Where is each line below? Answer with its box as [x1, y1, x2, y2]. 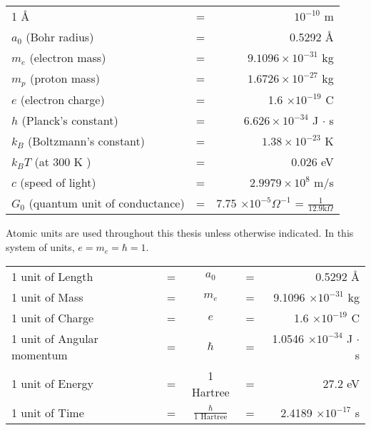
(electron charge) [20, 91, 105, 108]
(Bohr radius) [26, 29, 94, 45]
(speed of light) [20, 173, 96, 190]
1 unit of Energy [11, 375, 93, 392]
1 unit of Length [11, 267, 93, 285]
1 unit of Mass [11, 288, 83, 305]
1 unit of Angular [11, 329, 98, 347]
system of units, [6, 240, 75, 255]
